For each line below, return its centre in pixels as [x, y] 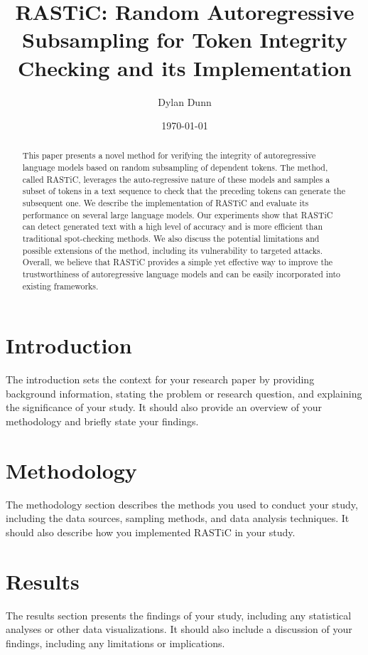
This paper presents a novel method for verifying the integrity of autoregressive [169, 155]
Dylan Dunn [185, 101]
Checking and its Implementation [185, 67]
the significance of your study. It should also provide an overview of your [164, 407]
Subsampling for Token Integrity [185, 39]
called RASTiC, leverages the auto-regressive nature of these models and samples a [176, 179]
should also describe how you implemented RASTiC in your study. [151, 532]
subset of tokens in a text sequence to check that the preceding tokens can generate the [184, 191]
